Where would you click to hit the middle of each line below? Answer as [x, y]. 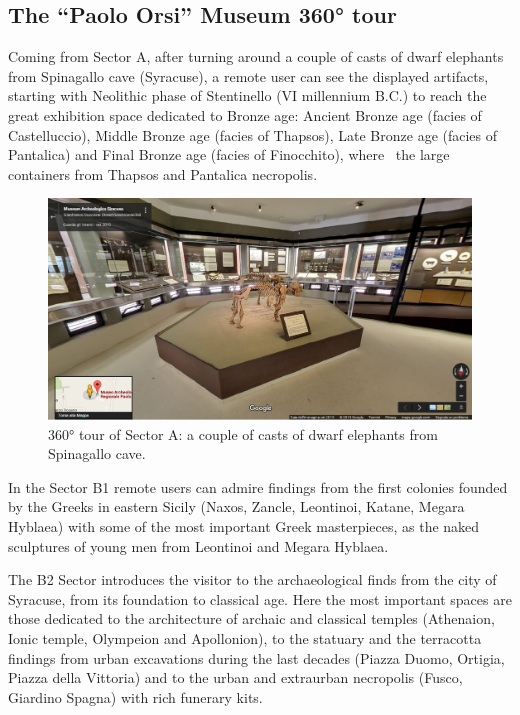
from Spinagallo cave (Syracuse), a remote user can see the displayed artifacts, [248, 75]
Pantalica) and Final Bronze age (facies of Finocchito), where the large [229, 154]
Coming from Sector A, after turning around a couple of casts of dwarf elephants [256, 56]
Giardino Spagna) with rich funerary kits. [135, 696]
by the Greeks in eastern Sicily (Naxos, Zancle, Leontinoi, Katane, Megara [236, 506]
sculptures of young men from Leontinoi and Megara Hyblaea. [198, 545]
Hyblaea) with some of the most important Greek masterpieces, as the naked [244, 526]
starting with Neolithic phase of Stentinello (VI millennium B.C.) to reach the [247, 95]
